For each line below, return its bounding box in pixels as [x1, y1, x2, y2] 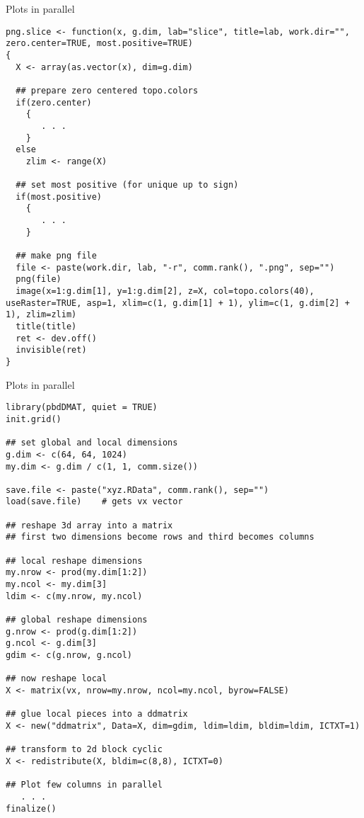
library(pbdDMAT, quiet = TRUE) [6, 402, 158, 413]
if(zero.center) [16, 97, 92, 108]
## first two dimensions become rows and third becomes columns [6, 532, 315, 543]
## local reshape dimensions [6, 555, 143, 566]
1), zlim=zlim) [6, 309, 77, 320]
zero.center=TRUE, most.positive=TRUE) [6, 38, 193, 49]
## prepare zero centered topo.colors [16, 85, 199, 96]
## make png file [16, 251, 97, 261]
